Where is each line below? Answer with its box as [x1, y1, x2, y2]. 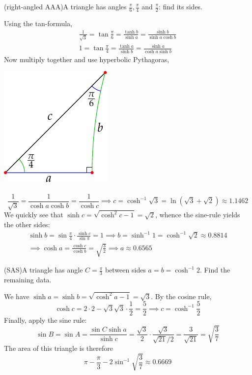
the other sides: [4, 219, 50, 230]
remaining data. [4, 274, 52, 284]
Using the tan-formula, [4, 18, 72, 28]
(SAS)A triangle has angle [4, 265, 83, 275]
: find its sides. [159, 1, 203, 11]
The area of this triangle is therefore [4, 342, 113, 353]
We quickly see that [4, 209, 63, 220]
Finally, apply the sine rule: [4, 315, 87, 325]
